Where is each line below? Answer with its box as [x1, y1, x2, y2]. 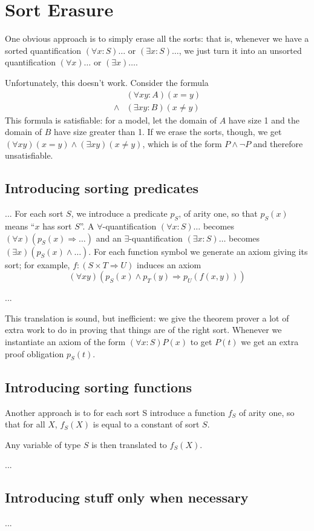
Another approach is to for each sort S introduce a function [5, 406, 225, 418]
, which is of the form [142, 137, 222, 150]
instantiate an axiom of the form [5, 335, 126, 348]
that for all [5, 418, 45, 430]
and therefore [253, 137, 303, 150]
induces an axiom [137, 258, 201, 271]
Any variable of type [5, 438, 81, 450]
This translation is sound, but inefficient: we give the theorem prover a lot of [5, 311, 289, 324]
